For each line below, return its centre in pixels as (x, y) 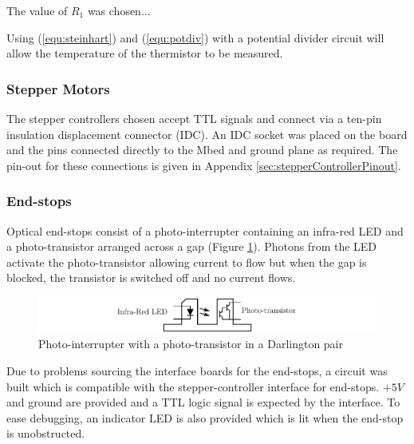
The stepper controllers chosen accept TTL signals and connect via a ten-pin (194, 118)
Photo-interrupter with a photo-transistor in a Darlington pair (191, 344)
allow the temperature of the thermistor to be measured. (145, 53)
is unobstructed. (46, 433)
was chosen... (119, 10)
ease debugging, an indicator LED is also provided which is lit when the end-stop (205, 417)
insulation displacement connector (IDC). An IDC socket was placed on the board (207, 134)
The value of (37, 10)
